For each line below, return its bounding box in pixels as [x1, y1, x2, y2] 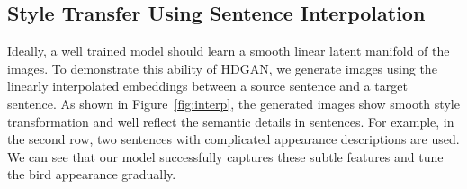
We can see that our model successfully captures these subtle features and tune [7, 147, 444, 166]
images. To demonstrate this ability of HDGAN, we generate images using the [7, 58, 437, 77]
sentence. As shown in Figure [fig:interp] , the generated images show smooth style [7, 94, 460, 112]
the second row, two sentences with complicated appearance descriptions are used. [7, 130, 460, 148]
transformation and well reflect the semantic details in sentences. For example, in [7, 112, 454, 130]
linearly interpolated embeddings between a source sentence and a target [7, 76, 408, 95]
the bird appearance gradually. [7, 165, 176, 184]
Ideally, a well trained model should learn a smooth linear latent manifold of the [7, 41, 450, 60]
